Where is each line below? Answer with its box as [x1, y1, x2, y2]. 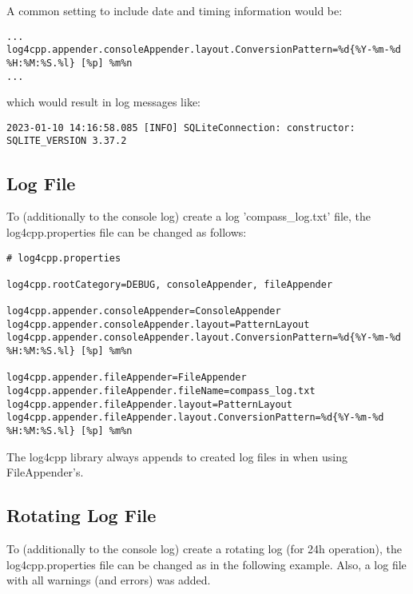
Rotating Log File [6, 503, 157, 528]
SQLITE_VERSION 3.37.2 [6, 135, 127, 147]
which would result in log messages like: [6, 94, 201, 110]
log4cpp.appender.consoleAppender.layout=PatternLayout [6, 318, 310, 330]
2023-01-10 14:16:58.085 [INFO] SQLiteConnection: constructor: [6, 122, 355, 134]
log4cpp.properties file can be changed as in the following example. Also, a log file [6, 556, 407, 572]
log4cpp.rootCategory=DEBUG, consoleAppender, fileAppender [6, 278, 333, 290]
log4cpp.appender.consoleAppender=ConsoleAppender [6, 305, 281, 317]
